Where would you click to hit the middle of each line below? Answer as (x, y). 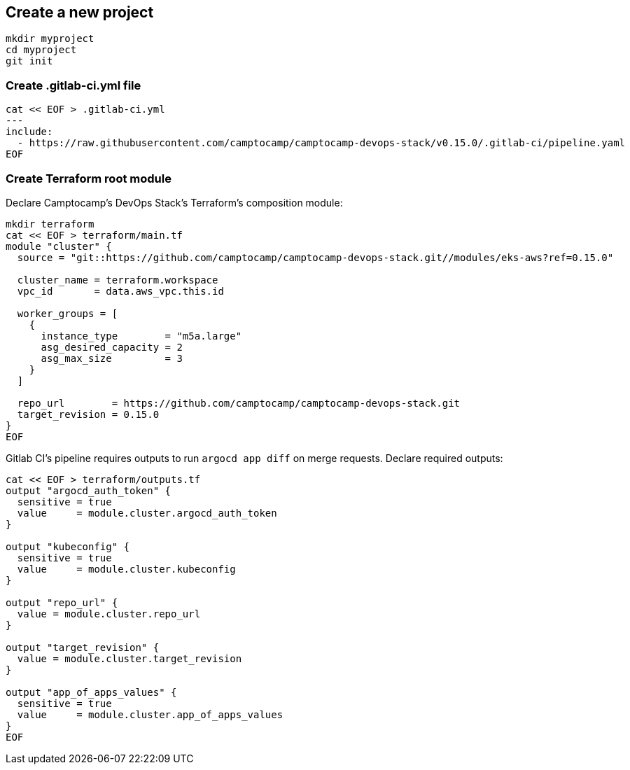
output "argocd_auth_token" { (89, 490)
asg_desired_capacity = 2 (112, 347)
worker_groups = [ (68, 313)
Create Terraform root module (89, 178)
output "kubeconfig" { (68, 546)
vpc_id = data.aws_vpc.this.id (120, 291)
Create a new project (80, 12)
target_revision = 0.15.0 (88, 414)
